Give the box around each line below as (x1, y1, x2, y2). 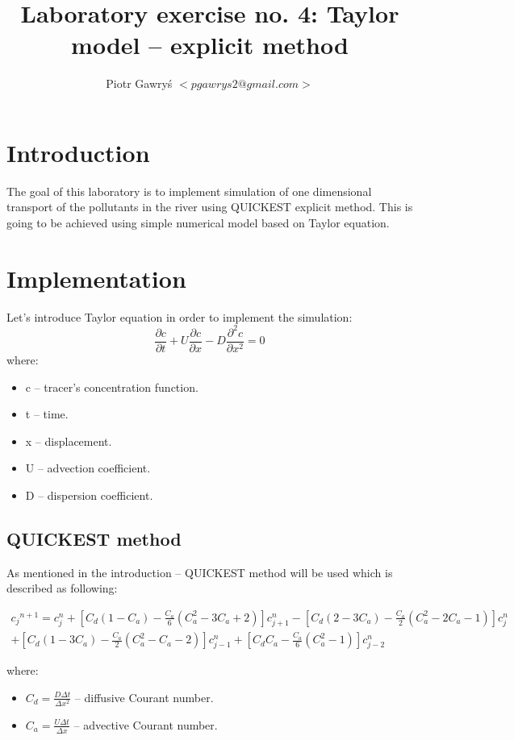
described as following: (6, 580, 118, 597)
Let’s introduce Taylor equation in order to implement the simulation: (6, 308, 353, 325)
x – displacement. (25, 432, 112, 449)
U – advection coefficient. (25, 459, 151, 476)
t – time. (25, 405, 69, 422)
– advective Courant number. (73, 716, 218, 733)
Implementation (6, 261, 186, 294)
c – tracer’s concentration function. (25, 378, 198, 395)
